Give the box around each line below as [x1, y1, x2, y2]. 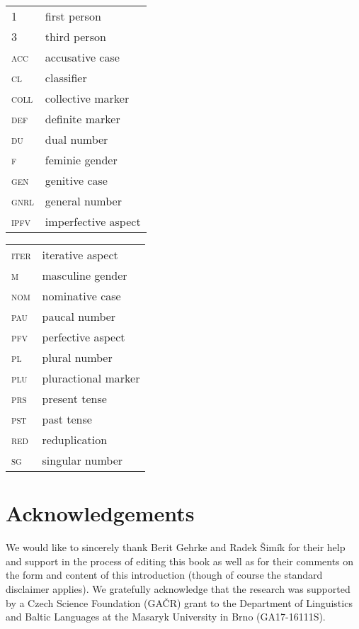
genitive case [45, 172, 108, 188]
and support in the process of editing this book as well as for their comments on [6, 553, 354, 568]
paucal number [42, 308, 116, 324]
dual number [45, 131, 108, 147]
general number [45, 193, 122, 209]
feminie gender [45, 152, 118, 168]
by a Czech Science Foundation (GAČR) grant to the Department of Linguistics [6, 595, 353, 610]
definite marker [45, 110, 120, 127]
